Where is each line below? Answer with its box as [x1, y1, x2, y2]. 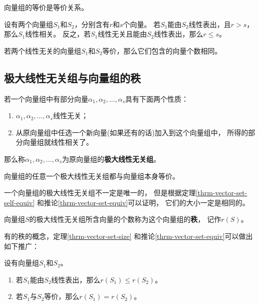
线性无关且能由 [98, 29, 147, 39]
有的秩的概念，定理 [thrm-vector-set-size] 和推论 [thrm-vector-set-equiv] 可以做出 [4, 230, 253, 241]
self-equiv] [4, 197, 35, 207]
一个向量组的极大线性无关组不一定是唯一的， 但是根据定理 [4, 187, 196, 198]
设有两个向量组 [4, 19, 53, 29]
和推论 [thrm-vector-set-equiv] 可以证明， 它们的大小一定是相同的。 [37, 197, 249, 207]
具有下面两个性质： [125, 93, 189, 104]
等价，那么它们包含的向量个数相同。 [102, 45, 222, 56]
